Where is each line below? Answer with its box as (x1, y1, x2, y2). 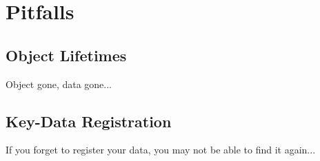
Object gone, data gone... (6, 76, 112, 91)
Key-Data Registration (6, 110, 172, 131)
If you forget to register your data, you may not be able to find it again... (6, 142, 316, 157)
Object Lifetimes (6, 44, 127, 65)
